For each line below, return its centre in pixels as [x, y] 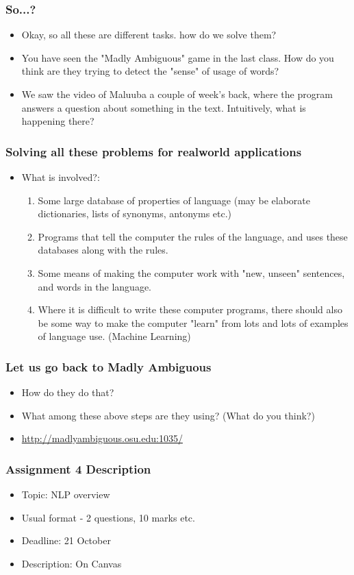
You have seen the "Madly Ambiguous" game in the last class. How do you [178, 57]
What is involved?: [61, 177]
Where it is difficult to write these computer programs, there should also [190, 309]
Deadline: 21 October [66, 540]
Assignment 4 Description [78, 468]
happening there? [58, 121]
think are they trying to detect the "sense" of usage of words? [150, 71]
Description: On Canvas [72, 563]
